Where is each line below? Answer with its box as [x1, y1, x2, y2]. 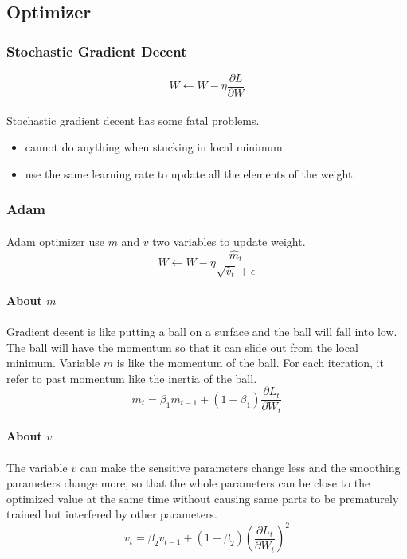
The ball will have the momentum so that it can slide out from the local [6, 338, 358, 355]
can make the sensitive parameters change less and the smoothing [80, 459, 401, 475]
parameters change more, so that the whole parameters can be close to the [6, 475, 370, 491]
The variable [6, 459, 68, 475]
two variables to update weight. [152, 233, 306, 249]
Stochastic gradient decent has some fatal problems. [6, 111, 260, 128]
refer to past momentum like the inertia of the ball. [6, 369, 257, 386]
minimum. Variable [6, 354, 100, 371]
